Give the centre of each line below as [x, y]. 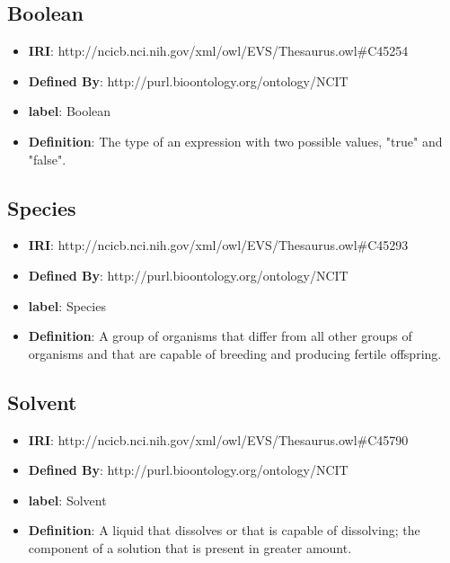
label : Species [67, 305]
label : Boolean [70, 111]
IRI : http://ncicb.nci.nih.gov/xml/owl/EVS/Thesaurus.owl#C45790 [218, 439]
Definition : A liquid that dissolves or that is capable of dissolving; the [224, 530]
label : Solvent [67, 500]
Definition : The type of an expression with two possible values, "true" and [235, 141]
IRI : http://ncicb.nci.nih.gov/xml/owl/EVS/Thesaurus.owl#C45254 [218, 51]
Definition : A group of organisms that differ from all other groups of [220, 336]
